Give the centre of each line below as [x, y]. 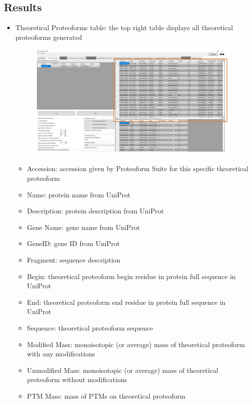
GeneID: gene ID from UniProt [73, 243]
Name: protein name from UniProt [79, 194]
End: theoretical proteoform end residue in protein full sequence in [126, 302]
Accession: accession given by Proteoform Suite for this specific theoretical [138, 168]
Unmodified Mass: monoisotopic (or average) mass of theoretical [123, 370]
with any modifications [61, 354]
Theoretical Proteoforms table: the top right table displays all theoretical [124, 27]
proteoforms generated [49, 37]
